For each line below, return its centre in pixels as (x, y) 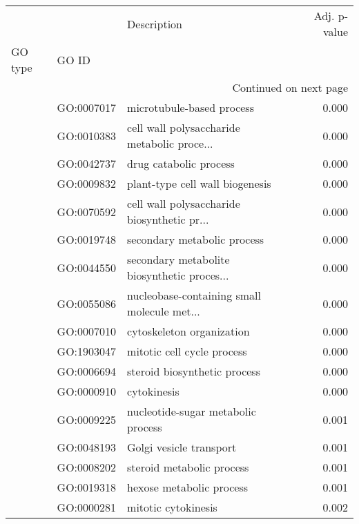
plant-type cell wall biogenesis (199, 183)
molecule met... (164, 311)
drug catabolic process (181, 163)
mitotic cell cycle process (187, 351)
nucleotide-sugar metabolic (192, 411)
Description (155, 23)
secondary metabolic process (196, 239)
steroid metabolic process (188, 467)
